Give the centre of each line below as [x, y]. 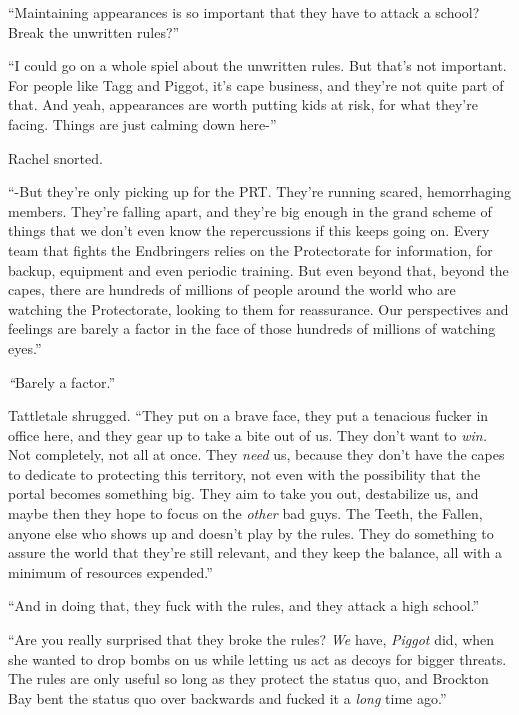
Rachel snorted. [55, 157]
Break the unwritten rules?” [94, 31]
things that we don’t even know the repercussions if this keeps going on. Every [249, 230]
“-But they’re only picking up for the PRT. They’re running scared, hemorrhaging [260, 191]
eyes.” [25, 347]
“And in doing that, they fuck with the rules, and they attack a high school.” [244, 605]
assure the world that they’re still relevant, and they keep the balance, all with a [255, 552]
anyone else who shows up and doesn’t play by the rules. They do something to [251, 532]
